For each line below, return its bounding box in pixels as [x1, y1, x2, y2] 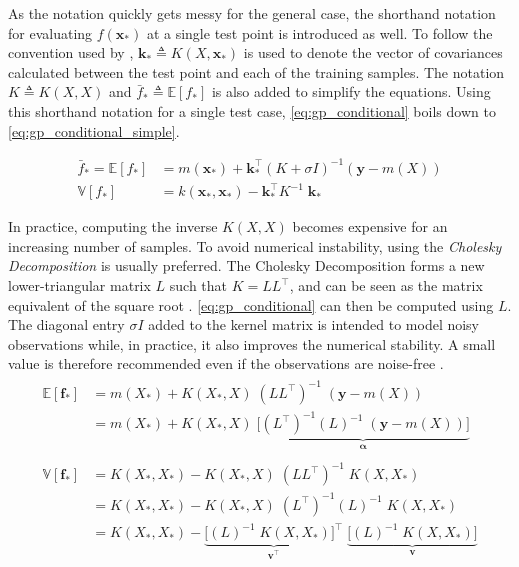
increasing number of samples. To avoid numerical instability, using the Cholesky [8, 235, 502, 256]
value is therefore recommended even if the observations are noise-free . [8, 353, 444, 374]
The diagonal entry [8, 314, 125, 335]
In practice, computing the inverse [8, 216, 218, 237]
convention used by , [8, 42, 134, 63]
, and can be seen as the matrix [289, 275, 483, 295]
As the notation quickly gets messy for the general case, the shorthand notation [8, 3, 496, 23]
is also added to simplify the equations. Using [211, 81, 491, 102]
